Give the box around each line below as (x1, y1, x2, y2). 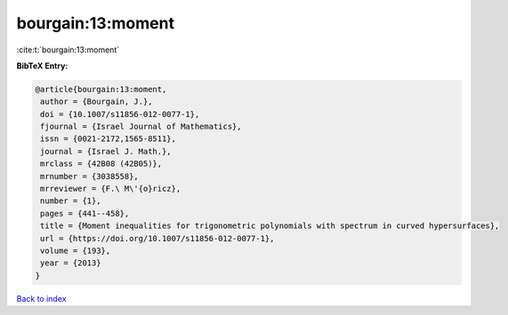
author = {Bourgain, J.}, (40, 97, 153, 106)
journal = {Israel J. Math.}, (40, 146, 173, 156)
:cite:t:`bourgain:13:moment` (16, 44, 120, 55)
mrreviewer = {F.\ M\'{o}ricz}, (40, 184, 181, 194)
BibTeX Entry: (16, 60, 69, 71)
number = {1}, (40, 196, 101, 206)
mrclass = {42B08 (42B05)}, (40, 159, 163, 169)
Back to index (16, 293, 67, 303)
